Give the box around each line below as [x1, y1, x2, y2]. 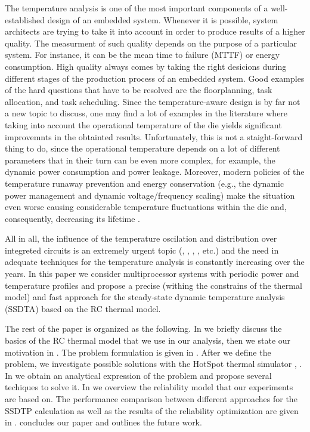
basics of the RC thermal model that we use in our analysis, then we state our [5, 334, 291, 347]
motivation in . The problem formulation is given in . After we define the [5, 345, 271, 358]
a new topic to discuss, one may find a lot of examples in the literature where [5, 107, 288, 119]
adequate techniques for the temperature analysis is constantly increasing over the [5, 255, 305, 268]
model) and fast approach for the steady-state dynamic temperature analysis [5, 291, 285, 303]
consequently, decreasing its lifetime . [5, 212, 140, 224]
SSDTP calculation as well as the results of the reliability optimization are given [5, 404, 299, 416]
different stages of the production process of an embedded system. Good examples [5, 72, 305, 84]
